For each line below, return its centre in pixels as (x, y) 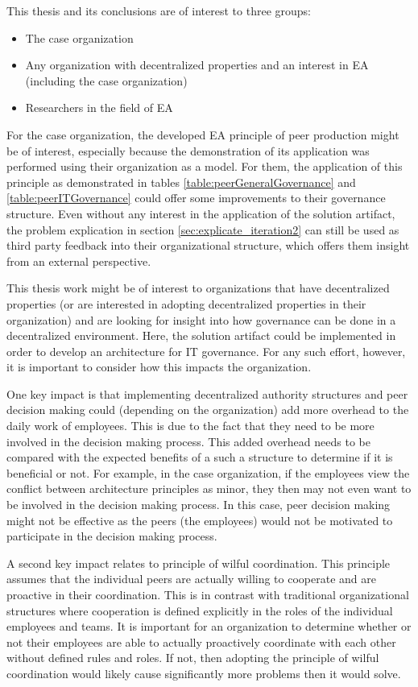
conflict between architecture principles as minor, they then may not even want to (209, 488)
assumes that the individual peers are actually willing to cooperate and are (191, 579)
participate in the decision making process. (112, 536)
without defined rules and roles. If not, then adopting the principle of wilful (193, 658)
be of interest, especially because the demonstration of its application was (188, 150)
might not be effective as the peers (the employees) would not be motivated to (200, 520)
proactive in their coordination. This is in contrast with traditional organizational (208, 594)
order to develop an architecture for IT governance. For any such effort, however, (206, 351)
